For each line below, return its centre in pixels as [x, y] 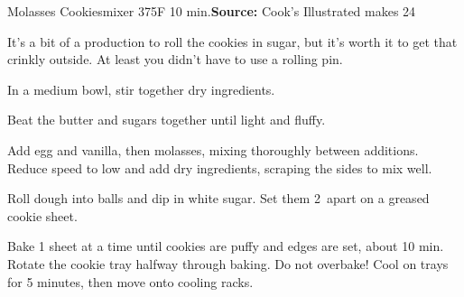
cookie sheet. [42, 215]
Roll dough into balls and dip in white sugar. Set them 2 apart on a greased [218, 198]
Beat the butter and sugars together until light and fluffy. [167, 120]
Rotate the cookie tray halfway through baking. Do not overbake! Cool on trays [228, 263]
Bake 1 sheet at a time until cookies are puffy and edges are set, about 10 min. [226, 246]
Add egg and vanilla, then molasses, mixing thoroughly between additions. [213, 149]
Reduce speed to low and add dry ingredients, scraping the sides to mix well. [220, 167]
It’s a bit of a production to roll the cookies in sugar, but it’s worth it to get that [232, 41]
